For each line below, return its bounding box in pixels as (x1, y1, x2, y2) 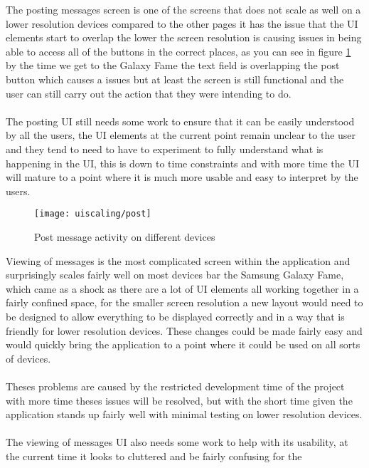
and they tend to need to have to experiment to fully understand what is (6, 141, 323, 156)
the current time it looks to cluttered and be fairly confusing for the (6, 448, 302, 463)
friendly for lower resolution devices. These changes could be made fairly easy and (6, 323, 363, 338)
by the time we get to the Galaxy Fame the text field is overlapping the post (6, 58, 340, 73)
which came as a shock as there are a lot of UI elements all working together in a (6, 281, 359, 296)
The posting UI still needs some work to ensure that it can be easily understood (6, 113, 355, 128)
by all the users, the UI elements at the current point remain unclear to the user (6, 128, 356, 142)
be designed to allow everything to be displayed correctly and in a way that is (6, 308, 345, 323)
